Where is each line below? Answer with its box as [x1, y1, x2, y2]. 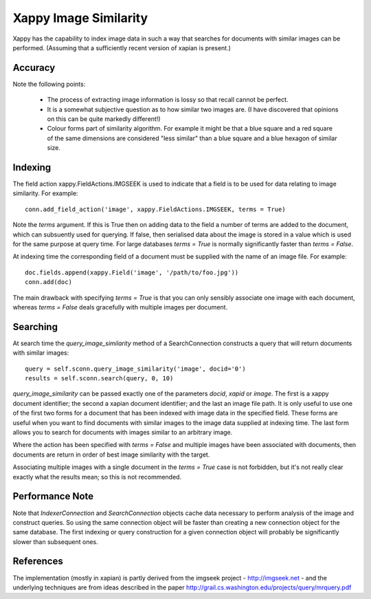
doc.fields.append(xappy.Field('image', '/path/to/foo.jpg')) [25, 268, 239, 276]
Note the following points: [12, 80, 86, 88]
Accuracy [12, 62, 56, 74]
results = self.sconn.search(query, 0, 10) [25, 375, 174, 382]
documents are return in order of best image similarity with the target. [12, 450, 210, 459]
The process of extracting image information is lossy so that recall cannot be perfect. [47, 96, 289, 104]
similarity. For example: [12, 189, 78, 197]
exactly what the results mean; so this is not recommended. [12, 472, 182, 481]
